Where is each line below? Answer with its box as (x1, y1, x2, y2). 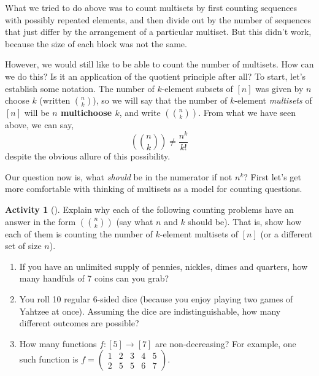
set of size (5, 239, 42, 252)
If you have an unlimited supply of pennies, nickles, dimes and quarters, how (19, 259, 308, 272)
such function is (19, 353, 79, 366)
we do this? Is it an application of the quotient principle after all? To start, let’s (5, 69, 306, 82)
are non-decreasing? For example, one (155, 337, 296, 350)
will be (24, 106, 50, 119)
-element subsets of (161, 82, 233, 94)
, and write (119, 106, 161, 119)
